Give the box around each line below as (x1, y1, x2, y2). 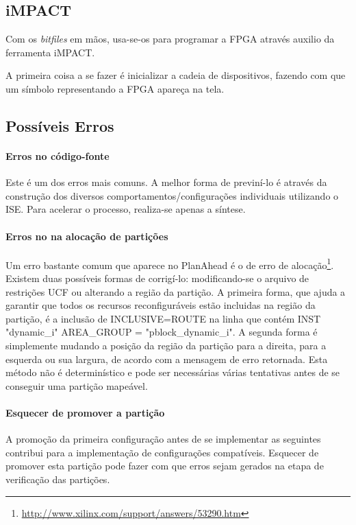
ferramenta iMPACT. (5, 45, 95, 59)
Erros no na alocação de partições (5, 229, 168, 243)
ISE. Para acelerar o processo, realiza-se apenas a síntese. (5, 202, 246, 216)
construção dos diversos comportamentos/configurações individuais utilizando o (5, 188, 339, 202)
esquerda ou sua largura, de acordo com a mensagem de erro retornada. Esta (5, 351, 328, 366)
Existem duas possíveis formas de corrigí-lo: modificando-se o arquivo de (5, 270, 309, 285)
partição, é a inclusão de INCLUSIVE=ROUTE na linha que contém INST (5, 311, 321, 325)
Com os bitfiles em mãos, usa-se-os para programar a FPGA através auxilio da (5, 32, 335, 46)
